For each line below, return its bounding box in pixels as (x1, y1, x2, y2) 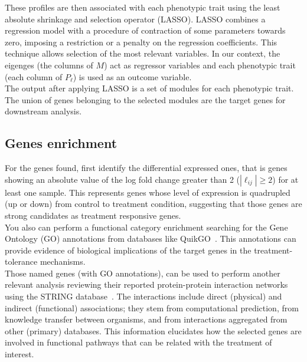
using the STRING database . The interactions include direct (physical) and (5, 290, 282, 302)
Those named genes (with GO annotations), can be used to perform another (5, 266, 280, 279)
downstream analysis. (5, 105, 82, 117)
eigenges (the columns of (5, 58, 93, 71)
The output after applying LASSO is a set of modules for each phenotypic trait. (5, 82, 294, 94)
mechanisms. (40, 255, 86, 268)
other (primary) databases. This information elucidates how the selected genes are (5, 324, 302, 337)
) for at (272, 173, 299, 185)
